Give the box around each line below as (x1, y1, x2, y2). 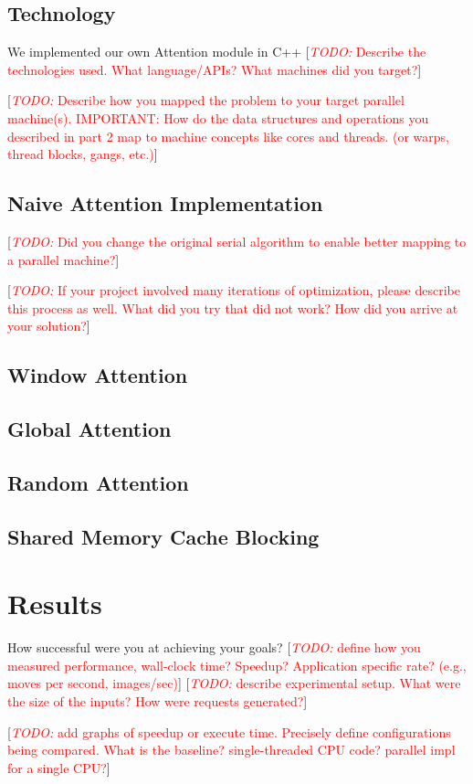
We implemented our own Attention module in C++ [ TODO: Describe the (7, 42, 426, 61)
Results (7, 585, 102, 622)
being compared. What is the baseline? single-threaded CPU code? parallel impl (7, 740, 456, 759)
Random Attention (7, 468, 189, 496)
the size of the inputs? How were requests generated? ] (7, 691, 308, 710)
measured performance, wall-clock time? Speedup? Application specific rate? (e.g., (7, 655, 467, 674)
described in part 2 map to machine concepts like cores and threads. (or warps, (7, 126, 449, 145)
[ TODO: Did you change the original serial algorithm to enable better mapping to (7, 231, 467, 250)
